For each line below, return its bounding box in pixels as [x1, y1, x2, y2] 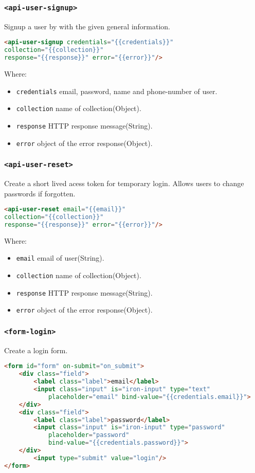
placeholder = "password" [48, 431, 130, 439]
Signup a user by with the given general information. [4, 21, 171, 31]
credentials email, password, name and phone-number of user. [16, 85, 217, 96]
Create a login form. [4, 344, 68, 355]
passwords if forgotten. [4, 188, 76, 198]
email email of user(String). [16, 252, 104, 263]
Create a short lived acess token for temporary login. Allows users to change [4, 178, 244, 188]
